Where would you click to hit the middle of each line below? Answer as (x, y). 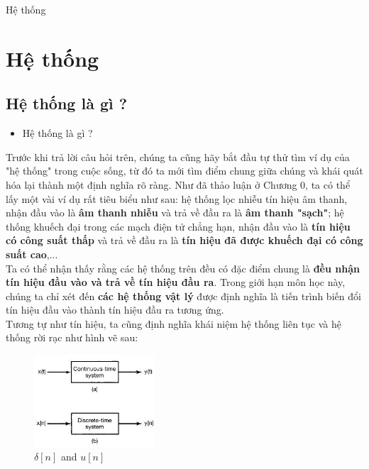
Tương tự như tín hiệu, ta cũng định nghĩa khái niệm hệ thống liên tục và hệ (174, 323)
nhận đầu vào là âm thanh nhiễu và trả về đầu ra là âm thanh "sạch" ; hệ (175, 213)
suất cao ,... (32, 254)
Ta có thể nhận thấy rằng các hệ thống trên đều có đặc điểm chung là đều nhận (183, 268)
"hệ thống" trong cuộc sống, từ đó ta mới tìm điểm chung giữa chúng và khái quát (184, 171)
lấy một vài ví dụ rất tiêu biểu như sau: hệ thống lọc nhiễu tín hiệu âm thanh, (177, 198)
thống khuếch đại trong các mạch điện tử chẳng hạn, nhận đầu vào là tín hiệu (178, 226)
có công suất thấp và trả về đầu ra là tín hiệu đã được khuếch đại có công (184, 240)
